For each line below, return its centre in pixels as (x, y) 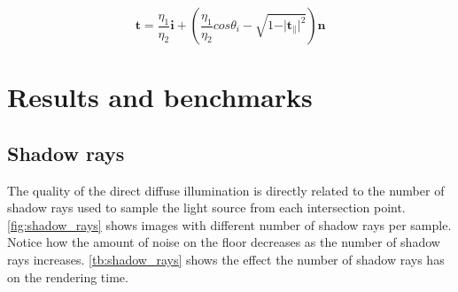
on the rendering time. (68, 277)
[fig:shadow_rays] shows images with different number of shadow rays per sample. (229, 224)
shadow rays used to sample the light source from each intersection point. (206, 207)
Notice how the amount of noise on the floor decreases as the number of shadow (224, 242)
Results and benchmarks (160, 97)
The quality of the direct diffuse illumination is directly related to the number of (226, 190)
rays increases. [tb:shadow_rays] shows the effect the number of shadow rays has (226, 259)
